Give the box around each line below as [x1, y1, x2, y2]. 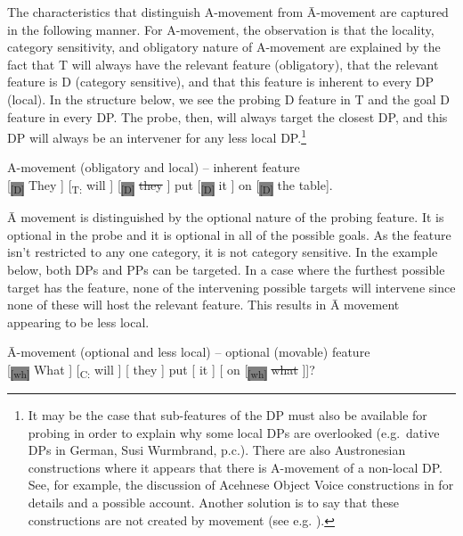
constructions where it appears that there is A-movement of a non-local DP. [28, 458, 443, 476]
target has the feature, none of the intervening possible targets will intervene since [7, 277, 456, 296]
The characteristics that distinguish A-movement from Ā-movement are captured [7, 3, 449, 21]
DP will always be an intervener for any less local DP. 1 [7, 126, 306, 146]
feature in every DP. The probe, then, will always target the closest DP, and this [7, 107, 448, 126]
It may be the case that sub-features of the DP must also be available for [28, 406, 427, 424]
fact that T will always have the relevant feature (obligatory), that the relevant [7, 54, 439, 73]
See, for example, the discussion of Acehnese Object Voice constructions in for [28, 475, 454, 494]
